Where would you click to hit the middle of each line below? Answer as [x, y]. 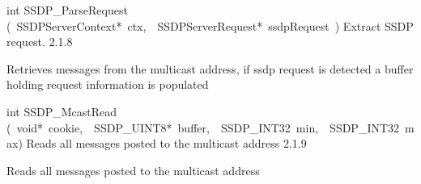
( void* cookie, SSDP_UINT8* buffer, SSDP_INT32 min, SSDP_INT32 [203, 127]
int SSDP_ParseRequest [67, 10]
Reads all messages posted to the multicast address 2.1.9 [166, 143]
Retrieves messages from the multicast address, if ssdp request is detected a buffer [210, 68]
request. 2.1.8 [40, 42]
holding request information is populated [108, 84]
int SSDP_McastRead [62, 111]
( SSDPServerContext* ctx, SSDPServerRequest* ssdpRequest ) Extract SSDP [210, 25]
